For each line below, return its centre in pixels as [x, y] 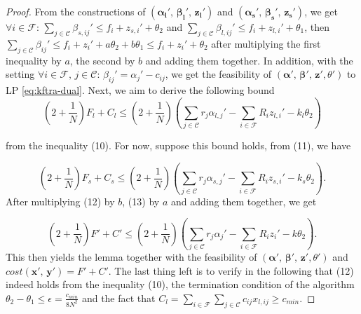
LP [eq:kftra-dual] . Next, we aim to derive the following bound [140, 89]
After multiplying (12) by [60, 201]
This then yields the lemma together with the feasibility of [131, 256]
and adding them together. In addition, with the [249, 60]
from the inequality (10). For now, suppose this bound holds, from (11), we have [178, 145]
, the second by [102, 60]
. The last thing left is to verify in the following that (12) [231, 270]
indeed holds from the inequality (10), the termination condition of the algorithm [180, 284]
